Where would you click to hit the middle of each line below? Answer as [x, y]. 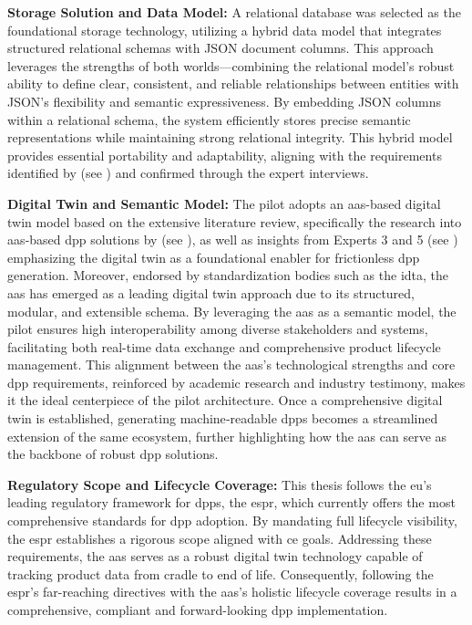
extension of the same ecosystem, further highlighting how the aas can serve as [227, 436]
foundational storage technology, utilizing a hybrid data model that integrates [225, 30]
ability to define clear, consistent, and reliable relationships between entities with [233, 83]
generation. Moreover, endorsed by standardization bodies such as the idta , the [228, 275]
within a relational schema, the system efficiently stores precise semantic [209, 119]
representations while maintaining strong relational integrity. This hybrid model [230, 137]
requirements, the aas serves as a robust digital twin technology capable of [215, 556]
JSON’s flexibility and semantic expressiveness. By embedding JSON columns [224, 101]
